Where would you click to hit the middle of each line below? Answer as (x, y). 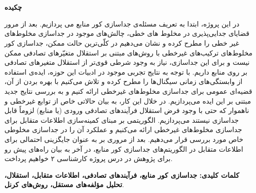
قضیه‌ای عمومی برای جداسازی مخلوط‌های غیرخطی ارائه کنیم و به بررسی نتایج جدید (128, 91)
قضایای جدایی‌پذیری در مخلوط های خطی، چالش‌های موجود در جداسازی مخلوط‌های (127, 33)
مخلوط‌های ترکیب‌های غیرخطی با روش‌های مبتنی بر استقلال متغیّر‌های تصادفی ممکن (128, 52)
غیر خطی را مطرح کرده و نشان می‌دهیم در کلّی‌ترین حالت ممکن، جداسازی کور (122, 42)
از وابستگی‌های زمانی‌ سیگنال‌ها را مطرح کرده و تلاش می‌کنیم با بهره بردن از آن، (124, 81)
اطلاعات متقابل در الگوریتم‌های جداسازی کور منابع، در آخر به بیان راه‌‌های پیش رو (124, 149)
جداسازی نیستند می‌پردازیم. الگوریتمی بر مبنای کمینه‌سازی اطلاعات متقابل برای (122, 120)
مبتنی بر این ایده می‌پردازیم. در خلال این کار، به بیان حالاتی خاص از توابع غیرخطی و (128, 100)
